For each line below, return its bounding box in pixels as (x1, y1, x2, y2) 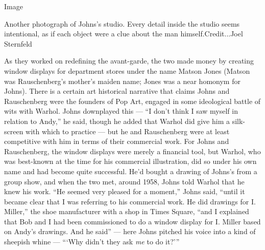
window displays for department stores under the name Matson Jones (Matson (4, 65, 250, 76)
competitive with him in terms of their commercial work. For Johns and (4, 136, 229, 147)
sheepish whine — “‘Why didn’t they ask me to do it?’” (4, 236, 180, 247)
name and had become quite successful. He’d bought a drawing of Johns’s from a (4, 165, 257, 176)
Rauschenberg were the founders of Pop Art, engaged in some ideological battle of (4, 95, 261, 106)
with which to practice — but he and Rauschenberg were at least (26, 126, 230, 136)
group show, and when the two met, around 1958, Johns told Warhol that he (4, 176, 245, 186)
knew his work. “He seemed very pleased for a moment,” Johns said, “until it (4, 186, 245, 197)
